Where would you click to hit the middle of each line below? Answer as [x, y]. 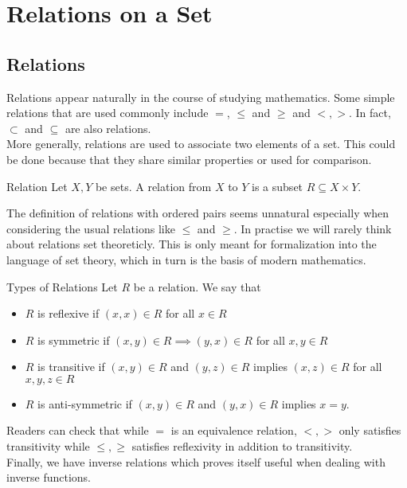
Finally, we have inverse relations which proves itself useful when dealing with [196, 461]
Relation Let [37, 186]
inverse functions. [49, 477]
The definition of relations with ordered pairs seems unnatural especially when [198, 213]
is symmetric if [74, 340]
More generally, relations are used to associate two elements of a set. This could [201, 144]
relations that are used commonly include [108, 113]
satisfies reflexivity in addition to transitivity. [242, 446]
